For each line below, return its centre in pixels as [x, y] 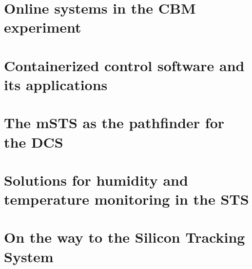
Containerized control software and [124, 65]
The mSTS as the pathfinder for [114, 123]
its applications [56, 84]
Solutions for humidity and [96, 180]
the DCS [34, 142]
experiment [43, 27]
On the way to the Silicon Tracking [125, 237]
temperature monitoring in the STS [126, 199]
